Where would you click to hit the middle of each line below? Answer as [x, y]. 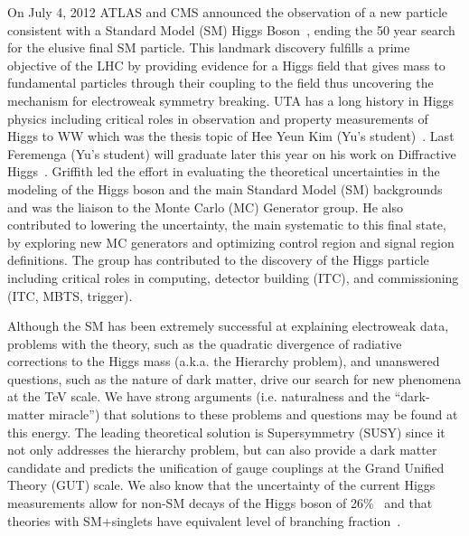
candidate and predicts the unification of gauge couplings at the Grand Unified [226, 467]
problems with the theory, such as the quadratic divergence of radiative [205, 343]
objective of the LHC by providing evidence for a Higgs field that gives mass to [226, 65]
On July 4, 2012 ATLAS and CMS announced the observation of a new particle [228, 12]
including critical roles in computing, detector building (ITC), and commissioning [233, 277]
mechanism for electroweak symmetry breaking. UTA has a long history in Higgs [231, 100]
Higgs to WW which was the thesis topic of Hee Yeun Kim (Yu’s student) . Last [231, 136]
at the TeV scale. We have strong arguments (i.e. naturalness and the [199, 396]
